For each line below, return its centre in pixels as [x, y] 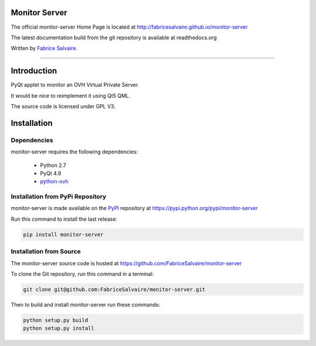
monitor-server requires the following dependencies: [74, 152]
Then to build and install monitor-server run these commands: [85, 304]
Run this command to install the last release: [64, 219]
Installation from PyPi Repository [59, 197]
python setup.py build [56, 320]
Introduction [34, 71]
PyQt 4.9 [51, 173]
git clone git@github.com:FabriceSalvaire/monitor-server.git [114, 289]
